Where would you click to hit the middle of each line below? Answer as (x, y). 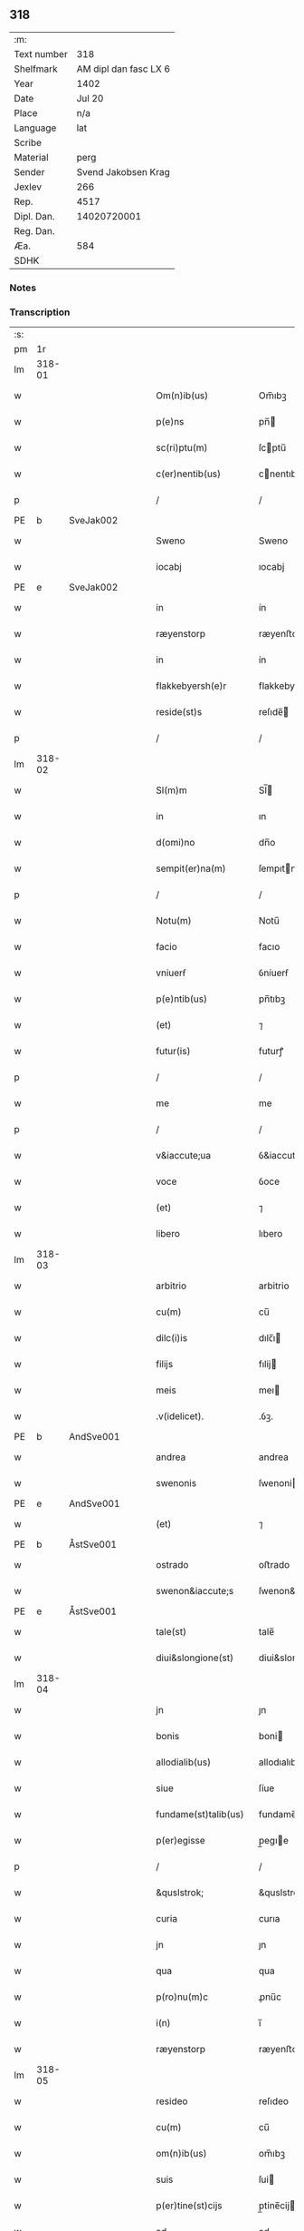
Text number (41, 54)
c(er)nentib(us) (189, 474)
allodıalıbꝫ (280, 1762)
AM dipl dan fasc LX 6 (123, 69)
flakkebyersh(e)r (191, 686)
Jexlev (28, 187)
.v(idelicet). (180, 1416)
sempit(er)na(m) (191, 868)
